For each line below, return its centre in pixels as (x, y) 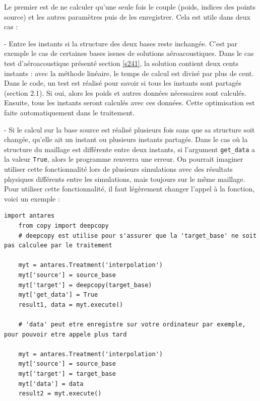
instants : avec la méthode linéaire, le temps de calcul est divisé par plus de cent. (129, 73)
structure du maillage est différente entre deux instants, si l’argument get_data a (130, 149)
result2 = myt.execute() (60, 394)
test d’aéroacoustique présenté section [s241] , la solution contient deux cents (121, 63)
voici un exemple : (32, 198)
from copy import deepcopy (63, 226)
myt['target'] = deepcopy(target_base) (85, 285)
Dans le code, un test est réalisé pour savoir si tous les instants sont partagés (123, 83)
